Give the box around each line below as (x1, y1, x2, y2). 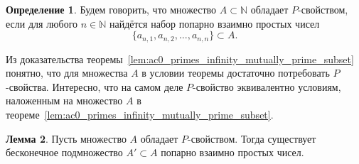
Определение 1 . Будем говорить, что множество (6, 2, 217, 16)
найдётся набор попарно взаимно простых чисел (109, 16, 320, 31)
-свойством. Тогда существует (188, 131, 316, 146)
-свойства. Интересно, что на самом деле (6, 79, 183, 94)
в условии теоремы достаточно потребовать (141, 65, 330, 80)
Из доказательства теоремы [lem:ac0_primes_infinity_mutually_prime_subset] (6, 51, 354, 66)
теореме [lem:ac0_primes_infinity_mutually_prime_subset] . (6, 107, 274, 122)
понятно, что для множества (6, 65, 128, 80)
